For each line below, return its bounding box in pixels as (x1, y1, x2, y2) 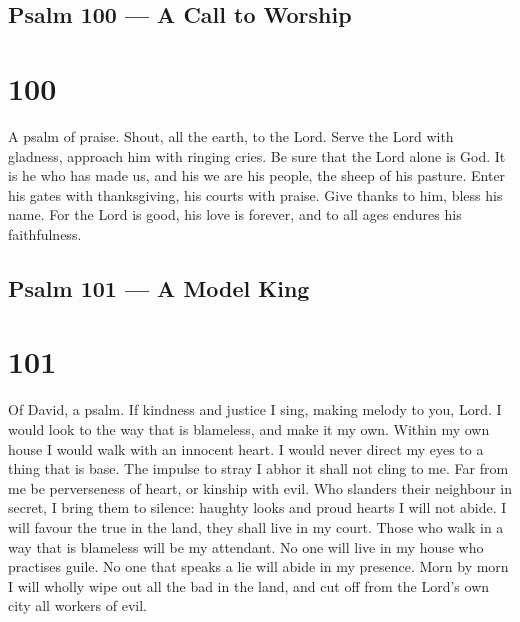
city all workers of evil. (8, 595, 147, 616)
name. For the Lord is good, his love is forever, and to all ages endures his (8, 204, 462, 225)
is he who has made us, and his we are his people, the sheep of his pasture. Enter (8, 165, 506, 186)
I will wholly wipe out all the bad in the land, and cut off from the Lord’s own (8, 575, 490, 596)
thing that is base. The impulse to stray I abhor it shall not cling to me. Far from (8, 458, 509, 479)
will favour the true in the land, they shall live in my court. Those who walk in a (8, 516, 504, 537)
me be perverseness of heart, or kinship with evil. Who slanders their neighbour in (8, 477, 512, 498)
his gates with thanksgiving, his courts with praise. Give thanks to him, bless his (8, 184, 503, 205)
